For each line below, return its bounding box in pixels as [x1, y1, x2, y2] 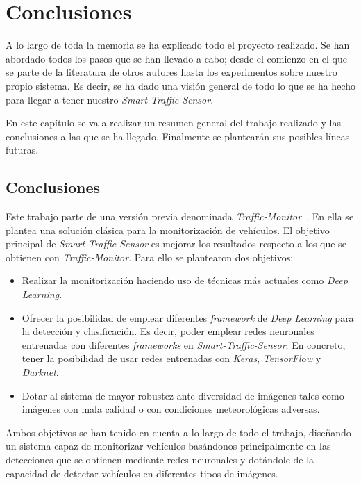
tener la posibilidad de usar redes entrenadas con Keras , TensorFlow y [22, 351, 321, 365]
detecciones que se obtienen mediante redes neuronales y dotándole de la [6, 452, 314, 466]
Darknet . [22, 365, 59, 379]
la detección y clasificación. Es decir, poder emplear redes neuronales [22, 324, 314, 338]
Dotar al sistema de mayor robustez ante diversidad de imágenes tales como [22, 388, 344, 402]
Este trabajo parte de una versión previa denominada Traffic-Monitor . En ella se [6, 209, 354, 224]
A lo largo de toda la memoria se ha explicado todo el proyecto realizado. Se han [6, 38, 350, 52]
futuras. [6, 142, 39, 157]
